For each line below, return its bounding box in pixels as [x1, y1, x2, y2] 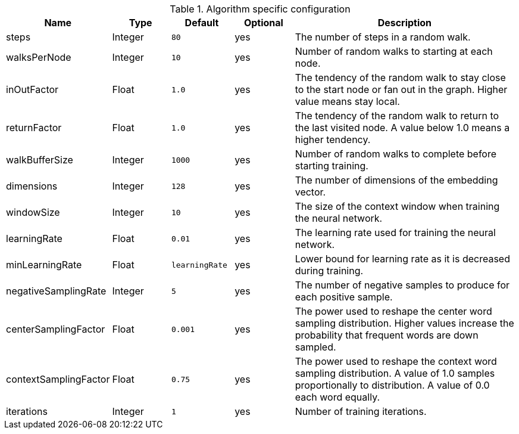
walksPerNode [6, 51, 71, 63]
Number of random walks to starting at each [295, 45, 493, 57]
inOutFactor [6, 83, 59, 95]
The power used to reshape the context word [295, 355, 497, 367]
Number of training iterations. [295, 405, 427, 417]
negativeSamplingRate [6, 285, 107, 297]
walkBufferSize [6, 154, 73, 166]
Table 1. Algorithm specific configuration [170, 3, 351, 15]
